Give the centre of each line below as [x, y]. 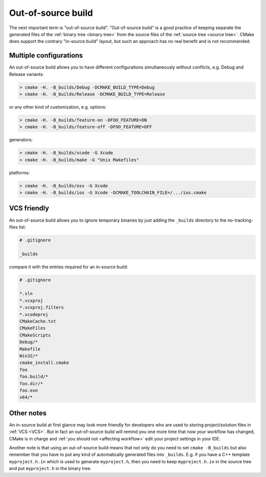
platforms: [19, 172]
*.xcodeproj [34, 314]
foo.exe [29, 390]
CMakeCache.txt [38, 321]
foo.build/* [34, 377]
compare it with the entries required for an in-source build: [68, 267]
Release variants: [27, 74]
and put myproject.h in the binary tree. [50, 469]
